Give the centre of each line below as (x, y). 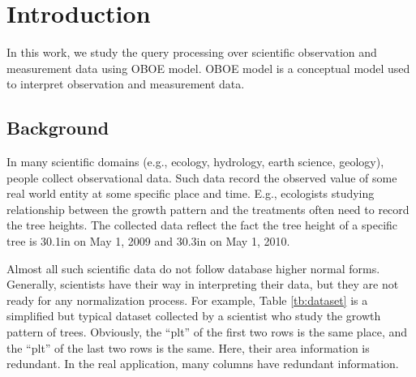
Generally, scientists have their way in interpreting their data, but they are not (203, 284)
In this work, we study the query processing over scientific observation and (192, 52)
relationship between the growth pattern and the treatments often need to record (208, 209)
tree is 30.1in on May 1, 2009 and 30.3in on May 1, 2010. (148, 241)
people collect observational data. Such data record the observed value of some (202, 177)
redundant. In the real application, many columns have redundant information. (203, 364)
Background (58, 128)
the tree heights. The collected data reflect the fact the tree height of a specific (202, 225)
